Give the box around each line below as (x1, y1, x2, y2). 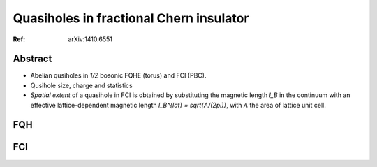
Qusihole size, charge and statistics (30, 81, 133, 89)
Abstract (13, 53, 52, 65)
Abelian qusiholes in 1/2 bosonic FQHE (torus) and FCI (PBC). (30, 71, 207, 80)
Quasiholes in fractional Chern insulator (13, 10, 249, 26)
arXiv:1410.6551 (68, 35, 113, 43)
